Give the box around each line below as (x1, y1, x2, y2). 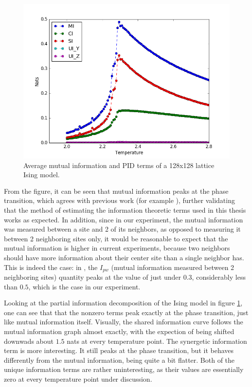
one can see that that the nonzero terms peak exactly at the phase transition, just (4, 307, 249, 317)
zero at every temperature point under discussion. (4, 373, 152, 384)
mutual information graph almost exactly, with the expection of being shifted (4, 326, 234, 336)
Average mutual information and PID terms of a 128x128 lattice (23, 160, 215, 170)
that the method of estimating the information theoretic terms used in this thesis (4, 204, 246, 215)
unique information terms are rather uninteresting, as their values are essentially (4, 364, 244, 374)
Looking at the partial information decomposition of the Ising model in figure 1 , (4, 298, 243, 308)
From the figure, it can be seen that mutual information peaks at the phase (4, 185, 229, 196)
